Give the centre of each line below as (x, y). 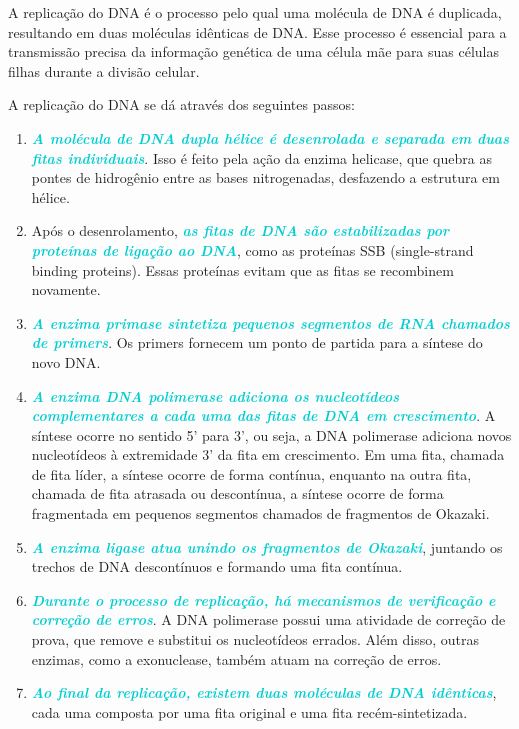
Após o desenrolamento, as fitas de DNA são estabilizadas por (240, 230)
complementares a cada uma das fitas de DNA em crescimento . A (263, 415)
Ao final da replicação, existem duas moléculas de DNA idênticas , (264, 692)
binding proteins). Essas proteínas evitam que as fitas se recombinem (242, 269)
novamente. (66, 289)
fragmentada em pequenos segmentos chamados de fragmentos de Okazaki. (260, 513)
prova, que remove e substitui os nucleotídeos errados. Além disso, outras (255, 639)
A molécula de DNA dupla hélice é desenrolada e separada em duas (270, 137)
